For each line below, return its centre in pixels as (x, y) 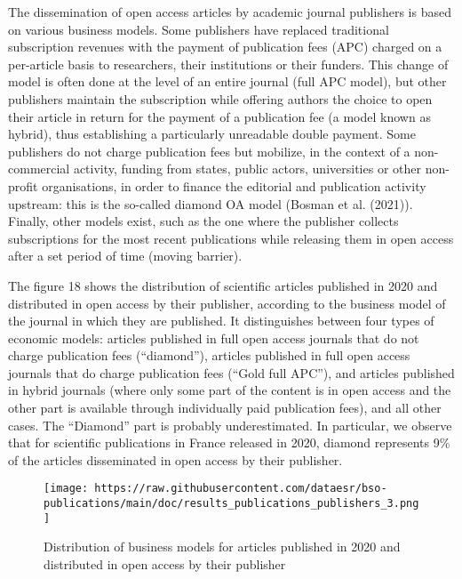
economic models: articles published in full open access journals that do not (214, 338)
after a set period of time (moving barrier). (125, 256)
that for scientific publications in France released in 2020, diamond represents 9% (229, 442)
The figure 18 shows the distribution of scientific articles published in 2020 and (223, 285)
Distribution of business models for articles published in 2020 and (222, 547)
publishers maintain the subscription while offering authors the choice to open (220, 98)
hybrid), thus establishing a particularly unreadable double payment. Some (212, 134)
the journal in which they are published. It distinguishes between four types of (221, 321)
